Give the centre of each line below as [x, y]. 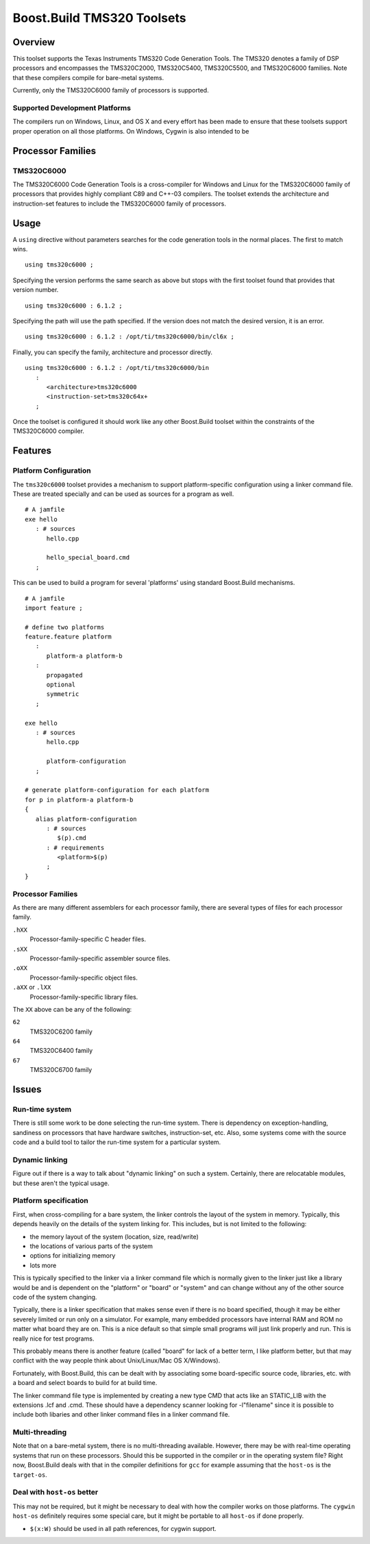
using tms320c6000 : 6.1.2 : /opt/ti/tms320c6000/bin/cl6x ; [129, 337]
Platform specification [51, 1201]
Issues [27, 1089]
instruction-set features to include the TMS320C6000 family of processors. [119, 203]
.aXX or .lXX [32, 987]
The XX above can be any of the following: [72, 1009]
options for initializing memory [73, 1256]
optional [61, 685]
